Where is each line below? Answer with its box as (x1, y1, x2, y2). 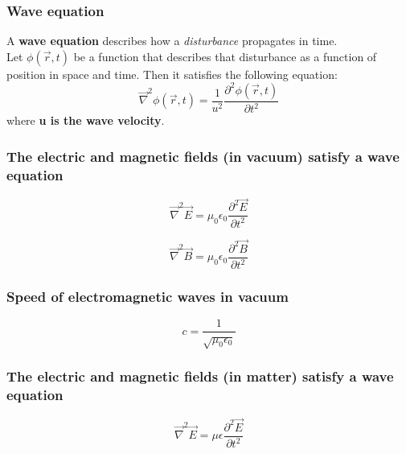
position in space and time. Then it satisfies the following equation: (6, 65, 338, 82)
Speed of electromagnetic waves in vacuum (6, 287, 289, 307)
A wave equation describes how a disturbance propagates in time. (6, 32, 338, 49)
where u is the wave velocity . (6, 112, 165, 129)
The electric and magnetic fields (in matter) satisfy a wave (6, 366, 394, 386)
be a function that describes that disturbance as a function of (73, 47, 377, 64)
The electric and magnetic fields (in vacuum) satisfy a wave (6, 146, 400, 166)
